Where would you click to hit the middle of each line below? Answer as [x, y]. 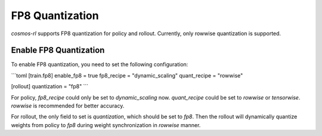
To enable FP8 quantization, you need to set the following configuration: [100, 64]
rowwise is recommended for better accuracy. [68, 106]
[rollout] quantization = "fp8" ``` [50, 86]
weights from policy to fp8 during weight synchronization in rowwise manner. [106, 125]
